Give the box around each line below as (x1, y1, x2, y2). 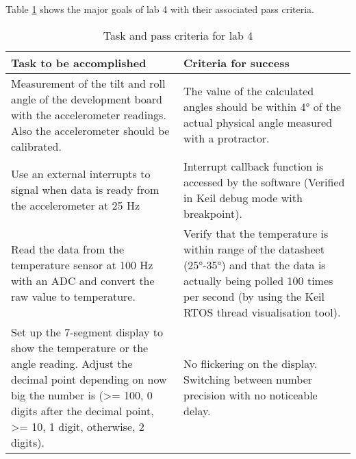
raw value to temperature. (11, 288, 136, 304)
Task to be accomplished (11, 54, 147, 71)
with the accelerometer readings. (11, 106, 166, 123)
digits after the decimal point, (11, 402, 154, 419)
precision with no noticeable (183, 386, 318, 403)
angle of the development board (11, 90, 162, 107)
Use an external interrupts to (11, 166, 151, 182)
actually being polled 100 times (183, 272, 333, 288)
